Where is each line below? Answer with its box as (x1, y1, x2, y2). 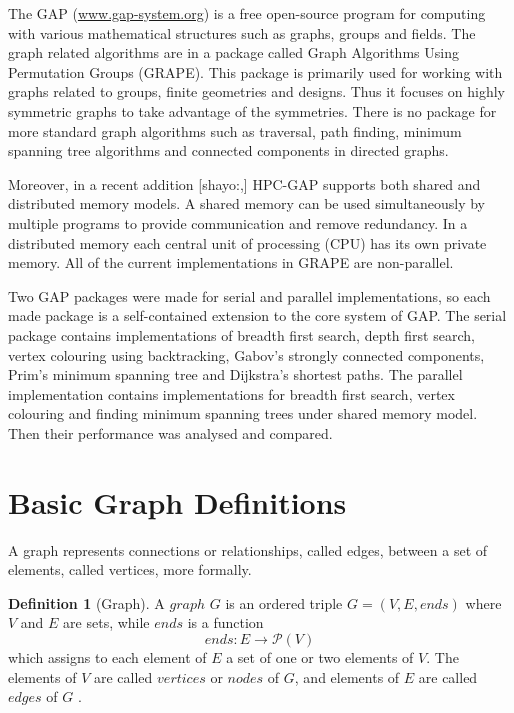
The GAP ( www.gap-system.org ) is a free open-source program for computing (8, 3, 486, 23)
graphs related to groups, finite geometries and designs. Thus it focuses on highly (8, 81, 505, 102)
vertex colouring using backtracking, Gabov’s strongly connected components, (8, 344, 485, 365)
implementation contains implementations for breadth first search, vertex (8, 383, 455, 404)
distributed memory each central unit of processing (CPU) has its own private (8, 232, 487, 253)
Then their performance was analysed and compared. (8, 422, 333, 443)
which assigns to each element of (8, 646, 207, 667)
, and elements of (294, 666, 400, 687)
